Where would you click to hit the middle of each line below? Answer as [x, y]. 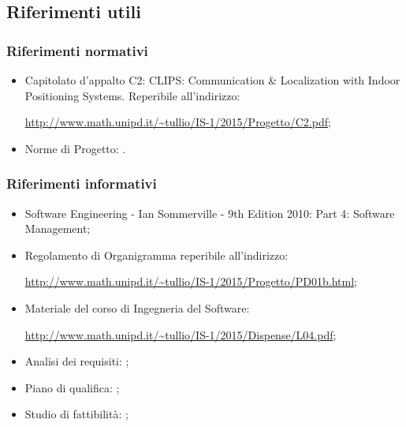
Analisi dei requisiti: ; [77, 361]
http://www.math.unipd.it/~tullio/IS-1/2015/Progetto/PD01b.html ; [191, 281]
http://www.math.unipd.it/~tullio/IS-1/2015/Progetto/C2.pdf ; [178, 122]
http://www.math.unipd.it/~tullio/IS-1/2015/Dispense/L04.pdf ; [181, 334]
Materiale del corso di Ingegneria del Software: [137, 307]
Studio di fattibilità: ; [76, 414]
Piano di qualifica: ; [72, 387]
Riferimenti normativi [77, 50]
